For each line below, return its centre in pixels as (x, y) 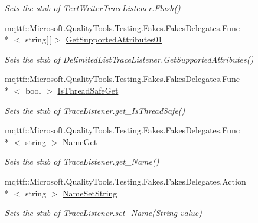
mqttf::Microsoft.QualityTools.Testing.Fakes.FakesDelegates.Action (125, 181)
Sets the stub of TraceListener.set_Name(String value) (103, 213)
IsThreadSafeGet (88, 90)
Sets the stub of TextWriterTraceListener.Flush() (93, 8)
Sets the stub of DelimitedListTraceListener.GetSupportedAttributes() (129, 59)
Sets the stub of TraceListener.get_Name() (82, 161)
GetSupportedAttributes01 (114, 39)
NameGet (80, 141)
